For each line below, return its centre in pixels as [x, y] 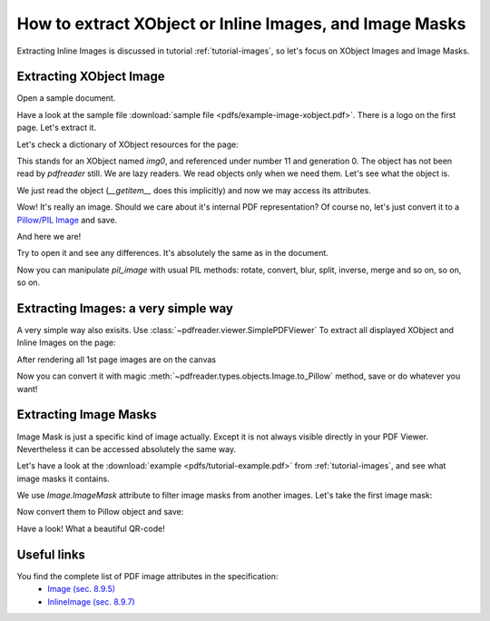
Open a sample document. [66, 98]
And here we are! [49, 236]
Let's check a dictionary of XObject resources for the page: [128, 144]
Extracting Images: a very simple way [125, 308]
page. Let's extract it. [57, 128]
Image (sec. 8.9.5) [82, 589]
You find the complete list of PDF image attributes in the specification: [147, 576]
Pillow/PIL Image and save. [67, 220]
